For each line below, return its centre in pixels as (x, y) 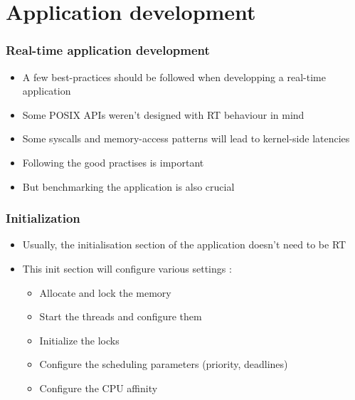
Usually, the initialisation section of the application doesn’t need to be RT (184, 244)
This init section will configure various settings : (127, 268)
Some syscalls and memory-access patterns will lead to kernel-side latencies (186, 138)
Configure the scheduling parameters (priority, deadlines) (164, 364)
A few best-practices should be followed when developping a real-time (174, 77)
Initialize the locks (79, 340)
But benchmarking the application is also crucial (128, 186)
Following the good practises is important (113, 162)
